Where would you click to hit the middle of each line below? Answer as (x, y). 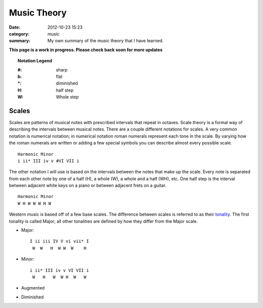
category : (19, 34)
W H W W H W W (59, 277)
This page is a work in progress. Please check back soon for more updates (86, 50)
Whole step (67, 97)
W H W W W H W (34, 203)
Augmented (33, 288)
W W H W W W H (59, 248)
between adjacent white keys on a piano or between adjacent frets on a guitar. (88, 185)
